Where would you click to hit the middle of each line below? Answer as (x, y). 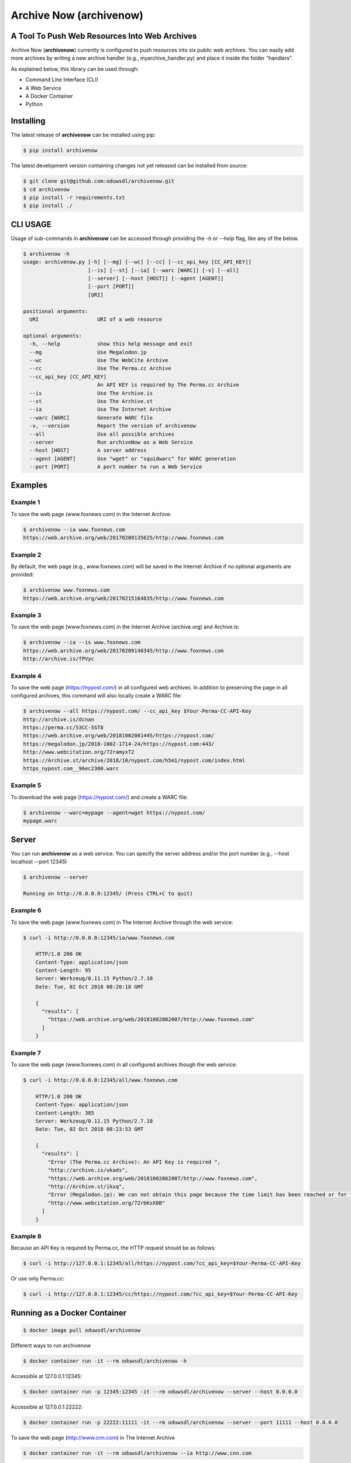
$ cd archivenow (47, 189)
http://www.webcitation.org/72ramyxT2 (79, 752)
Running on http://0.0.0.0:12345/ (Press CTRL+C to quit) (108, 893)
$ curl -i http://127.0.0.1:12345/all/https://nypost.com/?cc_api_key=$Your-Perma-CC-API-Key (162, 1263)
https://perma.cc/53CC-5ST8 (63, 728)
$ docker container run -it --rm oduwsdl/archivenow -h (105, 1361)
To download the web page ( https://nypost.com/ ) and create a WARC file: (99, 797)
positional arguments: (56, 311)
